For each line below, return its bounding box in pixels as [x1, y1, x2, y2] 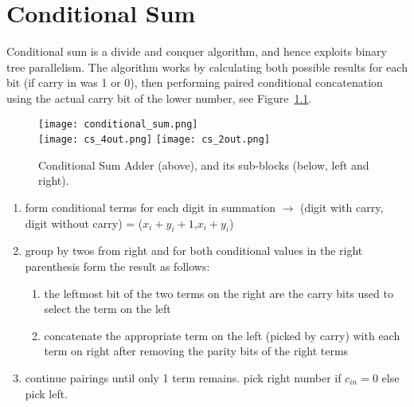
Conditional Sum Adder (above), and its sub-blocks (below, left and [38, 156, 369, 173]
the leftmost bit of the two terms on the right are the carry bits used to [44, 284, 393, 301]
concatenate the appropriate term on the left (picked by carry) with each [44, 327, 400, 343]
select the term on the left [44, 300, 171, 317]
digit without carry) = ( [25, 214, 143, 231]
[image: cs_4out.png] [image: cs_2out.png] [38, 134, 271, 146]
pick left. [25, 385, 68, 401]
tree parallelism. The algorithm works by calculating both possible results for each [6, 58, 408, 75]
